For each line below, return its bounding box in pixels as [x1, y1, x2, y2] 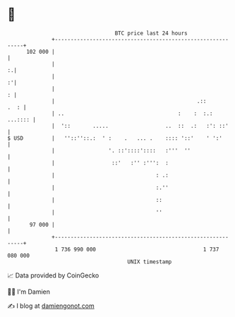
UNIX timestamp [127, 258, 172, 265]
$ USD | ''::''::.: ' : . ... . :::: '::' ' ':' [7, 134, 222, 142]
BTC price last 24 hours [114, 30, 188, 37]
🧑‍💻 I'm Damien [7, 287, 51, 296]
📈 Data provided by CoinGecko [7, 271, 100, 280]
